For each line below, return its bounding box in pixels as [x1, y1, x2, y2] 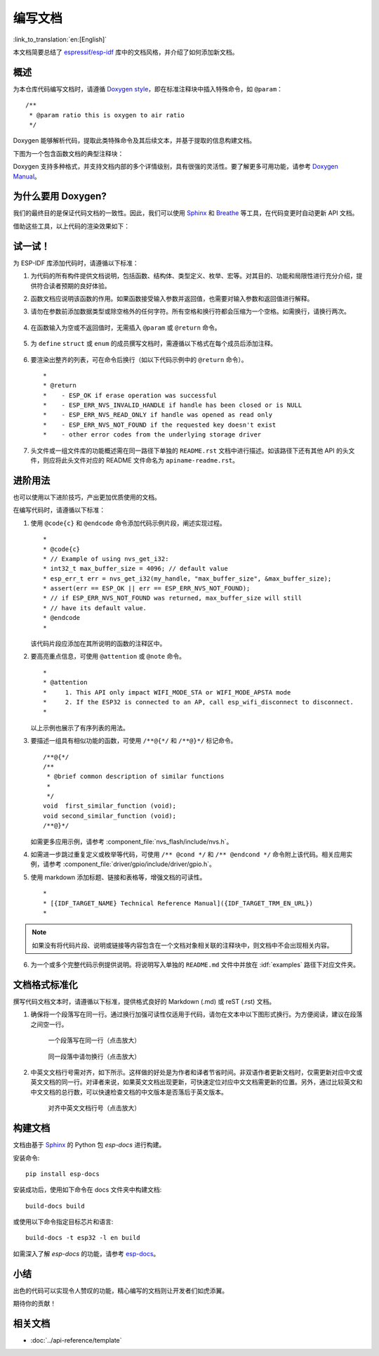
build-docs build [25, 1202, 85, 1210]
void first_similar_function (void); [43, 802, 177, 810]
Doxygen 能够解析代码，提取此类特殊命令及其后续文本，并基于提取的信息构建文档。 [13, 136, 256, 145]
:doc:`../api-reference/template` [30, 1336, 122, 1345]
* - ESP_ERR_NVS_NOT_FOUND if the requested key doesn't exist [43, 420, 277, 429]
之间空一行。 [30, 1020, 68, 1028]
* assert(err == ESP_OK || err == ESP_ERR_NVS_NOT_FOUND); [43, 584, 251, 593]
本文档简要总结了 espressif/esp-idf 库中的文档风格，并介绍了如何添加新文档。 [13, 48, 239, 56]
